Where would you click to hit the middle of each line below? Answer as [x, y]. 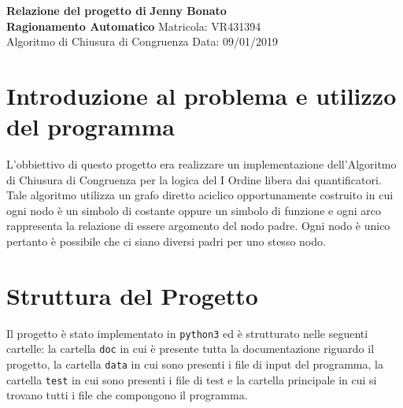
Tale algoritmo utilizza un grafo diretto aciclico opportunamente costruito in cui [200, 195]
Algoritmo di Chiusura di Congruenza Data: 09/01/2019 [142, 41]
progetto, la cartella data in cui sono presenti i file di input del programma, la [195, 364]
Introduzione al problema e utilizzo [201, 95]
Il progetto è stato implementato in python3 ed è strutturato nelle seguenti [187, 333]
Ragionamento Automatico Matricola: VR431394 [134, 26]
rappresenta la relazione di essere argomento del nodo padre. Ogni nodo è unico [198, 226]
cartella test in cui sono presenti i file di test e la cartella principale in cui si [192, 379]
